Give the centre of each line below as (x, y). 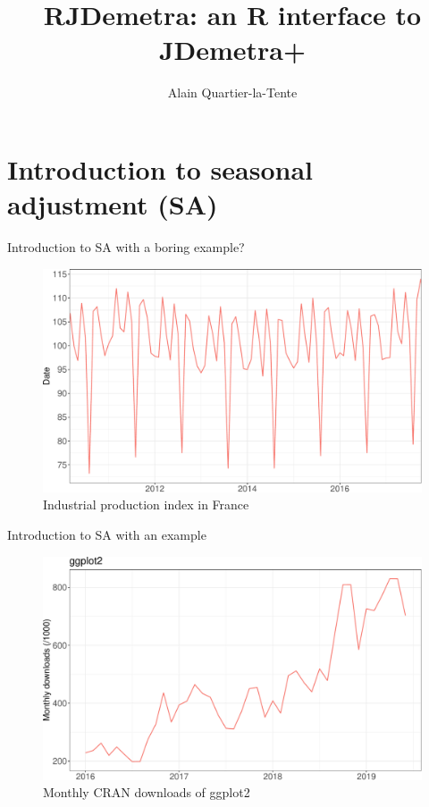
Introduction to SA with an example (107, 534)
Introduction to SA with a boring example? (126, 247)
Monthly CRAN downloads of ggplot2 (147, 792)
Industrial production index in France (146, 504)
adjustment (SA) (113, 204)
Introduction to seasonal (160, 168)
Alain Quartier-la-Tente (232, 92)
